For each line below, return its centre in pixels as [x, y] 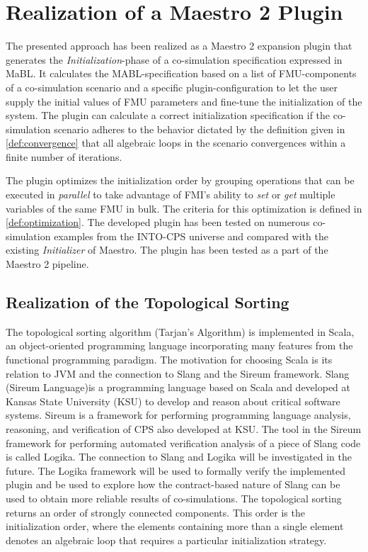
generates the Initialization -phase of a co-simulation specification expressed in [174, 59]
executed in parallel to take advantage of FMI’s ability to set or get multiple [171, 195]
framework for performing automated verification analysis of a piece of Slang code [183, 443]
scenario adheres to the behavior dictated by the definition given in [200, 129]
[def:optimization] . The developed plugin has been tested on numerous [158, 222]
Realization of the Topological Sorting [148, 302]
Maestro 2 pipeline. [47, 264]
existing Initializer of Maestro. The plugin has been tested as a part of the [167, 250]
